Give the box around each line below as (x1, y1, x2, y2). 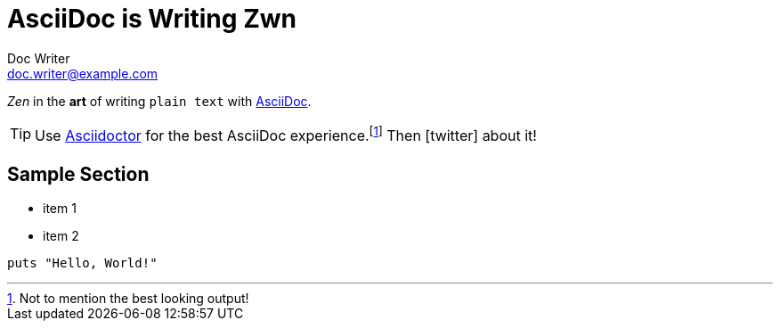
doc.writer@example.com (7, 65, 158, 81)
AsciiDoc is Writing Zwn (7, 4, 297, 34)
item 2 (43, 227, 79, 243)
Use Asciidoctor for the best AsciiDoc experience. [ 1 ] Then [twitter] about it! (35, 123, 537, 145)
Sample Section (7, 162, 150, 185)
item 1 (43, 200, 77, 216)
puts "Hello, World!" (7, 255, 158, 270)
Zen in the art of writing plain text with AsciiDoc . (7, 93, 312, 109)
